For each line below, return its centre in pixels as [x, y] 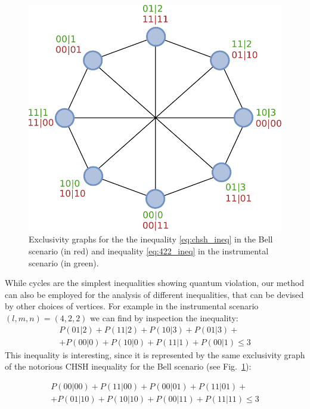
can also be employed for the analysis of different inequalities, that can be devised [154, 294]
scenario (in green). [64, 262]
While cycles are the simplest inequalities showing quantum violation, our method [155, 283]
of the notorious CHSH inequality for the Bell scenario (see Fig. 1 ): [128, 366]
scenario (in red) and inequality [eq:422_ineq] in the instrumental [149, 251]
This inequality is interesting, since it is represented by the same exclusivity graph [155, 354]
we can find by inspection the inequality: [164, 317]
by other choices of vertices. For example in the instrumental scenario [132, 306]
